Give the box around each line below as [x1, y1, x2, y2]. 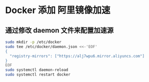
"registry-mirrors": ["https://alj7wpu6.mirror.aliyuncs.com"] [10, 53, 144, 58]
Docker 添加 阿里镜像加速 [5, 4, 110, 16]
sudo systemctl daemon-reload [5, 67, 69, 72]
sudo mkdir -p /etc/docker [5, 39, 62, 44]
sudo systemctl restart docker [5, 72, 71, 77]
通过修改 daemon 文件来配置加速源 [5, 26, 114, 34]
